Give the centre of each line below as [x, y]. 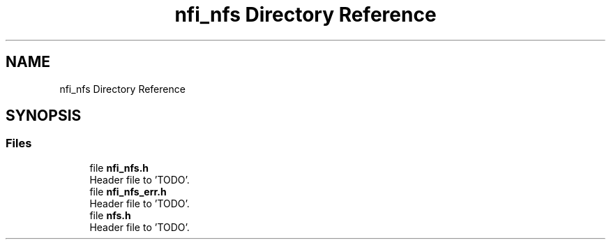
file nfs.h [110, 215]
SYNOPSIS [44, 116]
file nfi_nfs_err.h [128, 191]
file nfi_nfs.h [119, 168]
